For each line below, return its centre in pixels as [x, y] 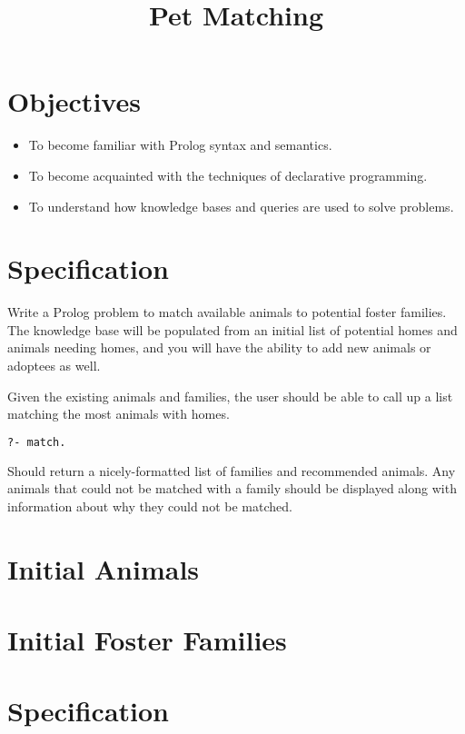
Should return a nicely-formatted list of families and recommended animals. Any [232, 470]
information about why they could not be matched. [150, 506]
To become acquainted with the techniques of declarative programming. [228, 175]
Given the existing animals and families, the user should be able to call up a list [230, 396]
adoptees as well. [54, 365]
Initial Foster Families [147, 640]
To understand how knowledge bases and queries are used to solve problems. [241, 206]
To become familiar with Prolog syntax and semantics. [180, 145]
